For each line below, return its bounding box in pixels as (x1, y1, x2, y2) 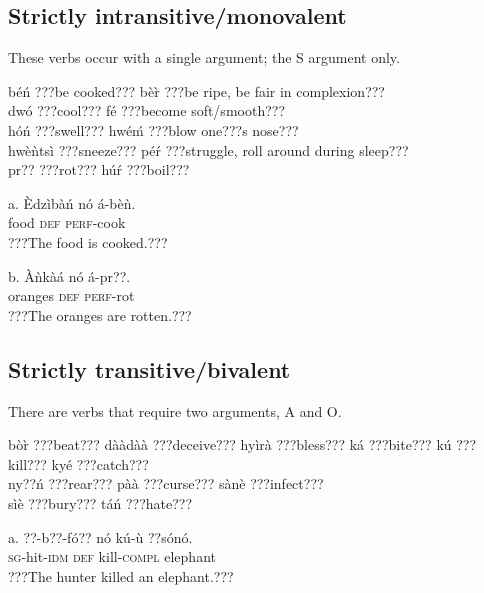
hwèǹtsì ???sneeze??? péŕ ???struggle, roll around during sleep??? (8, 139, 409, 160)
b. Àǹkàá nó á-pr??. (8, 265, 131, 286)
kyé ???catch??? (51, 453, 149, 474)
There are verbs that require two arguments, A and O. (8, 400, 342, 421)
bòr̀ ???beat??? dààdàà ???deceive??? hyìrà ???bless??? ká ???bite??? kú (8, 434, 452, 455)
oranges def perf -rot (8, 285, 135, 306)
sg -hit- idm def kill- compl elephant (8, 546, 216, 567)
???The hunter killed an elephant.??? (8, 565, 234, 586)
